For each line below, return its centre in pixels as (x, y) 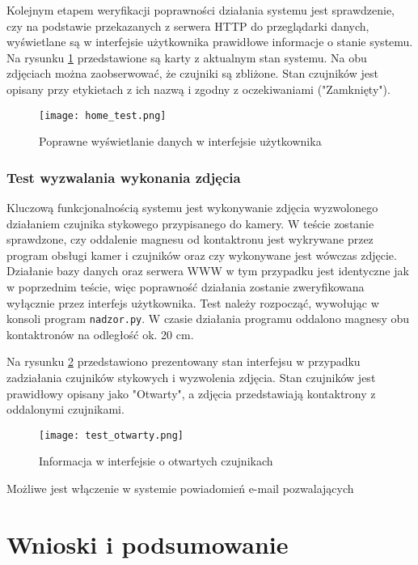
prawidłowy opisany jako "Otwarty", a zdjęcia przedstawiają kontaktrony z (191, 393)
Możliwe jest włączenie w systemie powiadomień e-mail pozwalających (180, 489)
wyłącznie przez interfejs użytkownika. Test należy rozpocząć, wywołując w (193, 302)
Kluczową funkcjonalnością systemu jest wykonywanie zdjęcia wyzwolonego (192, 208)
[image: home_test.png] (103, 115)
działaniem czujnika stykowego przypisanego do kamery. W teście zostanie (190, 223)
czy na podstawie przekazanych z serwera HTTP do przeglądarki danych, (188, 25)
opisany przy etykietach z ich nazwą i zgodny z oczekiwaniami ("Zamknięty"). (198, 89)
